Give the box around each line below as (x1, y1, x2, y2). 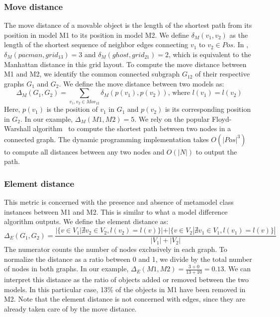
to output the (195, 146, 237, 157)
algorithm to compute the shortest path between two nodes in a (33, 123, 231, 134)
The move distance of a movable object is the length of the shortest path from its (4, 20, 252, 30)
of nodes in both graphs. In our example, (4, 263, 129, 274)
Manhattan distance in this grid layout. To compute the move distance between (4, 59, 247, 69)
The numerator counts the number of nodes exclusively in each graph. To (4, 244, 227, 254)
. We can (224, 263, 251, 274)
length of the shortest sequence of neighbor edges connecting (4, 39, 188, 50)
